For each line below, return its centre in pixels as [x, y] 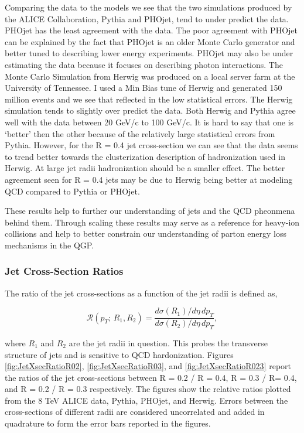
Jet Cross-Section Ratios [64, 271]
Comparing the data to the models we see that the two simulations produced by [148, 7]
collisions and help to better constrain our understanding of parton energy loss [146, 233]
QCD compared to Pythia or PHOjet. [72, 191]
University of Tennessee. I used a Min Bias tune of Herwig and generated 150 [144, 88]
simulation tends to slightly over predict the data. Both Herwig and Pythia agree [150, 110]
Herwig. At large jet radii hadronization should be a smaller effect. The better [145, 168]
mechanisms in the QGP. [49, 245]
